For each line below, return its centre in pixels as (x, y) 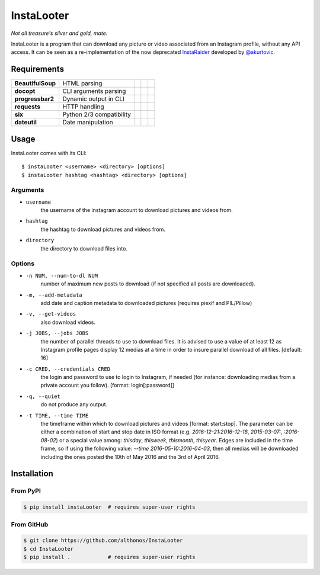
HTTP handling (83, 107)
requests (28, 107)
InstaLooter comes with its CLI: (49, 153)
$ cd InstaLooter (49, 549)
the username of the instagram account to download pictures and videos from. (137, 210)
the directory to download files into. (84, 248)
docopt (25, 91)
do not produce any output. (74, 404)
